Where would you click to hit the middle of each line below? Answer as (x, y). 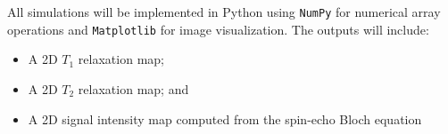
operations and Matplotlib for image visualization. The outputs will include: (218, 29)
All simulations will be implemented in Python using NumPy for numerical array (224, 12)
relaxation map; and (133, 88)
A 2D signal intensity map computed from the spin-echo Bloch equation (225, 118)
